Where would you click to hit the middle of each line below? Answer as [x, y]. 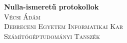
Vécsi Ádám [22, 16]
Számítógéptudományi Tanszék [52, 36]
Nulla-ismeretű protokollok [51, 6]
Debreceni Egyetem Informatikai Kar [64, 26]
